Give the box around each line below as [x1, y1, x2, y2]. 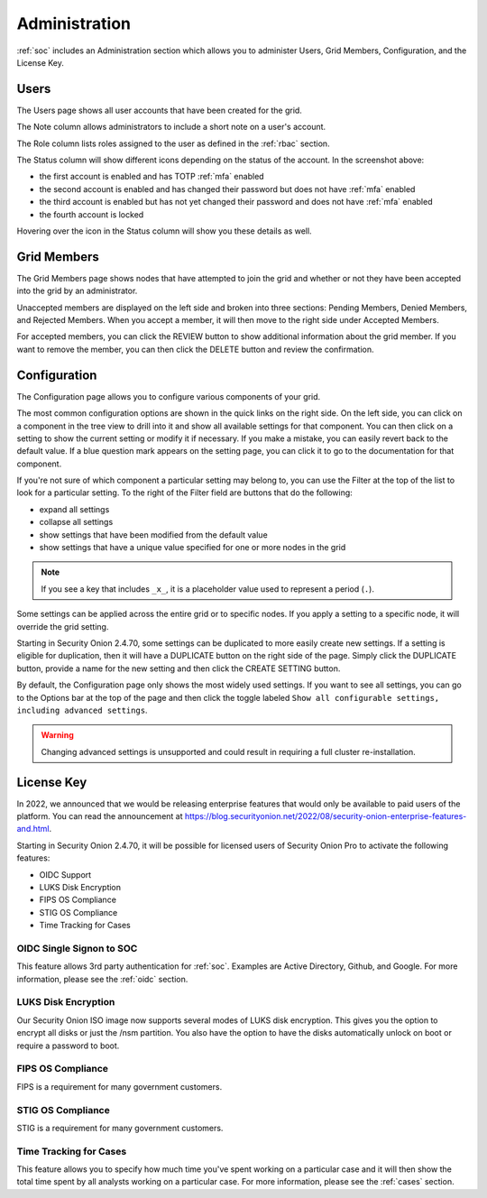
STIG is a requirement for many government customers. [16, 1122, 224, 1133]
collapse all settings [39, 517, 114, 528]
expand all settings [39, 503, 110, 514]
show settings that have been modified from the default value [39, 529, 268, 540]
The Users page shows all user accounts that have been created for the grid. [16, 105, 302, 115]
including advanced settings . [16, 705, 148, 715]
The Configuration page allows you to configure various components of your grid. [16, 391, 321, 401]
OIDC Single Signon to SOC [16, 942, 138, 954]
